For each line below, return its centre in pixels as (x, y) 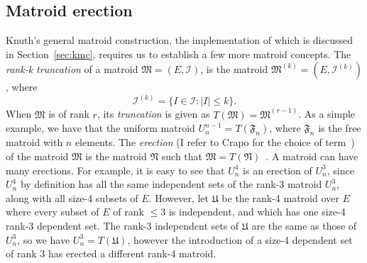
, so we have (44, 239)
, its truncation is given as (153, 114)
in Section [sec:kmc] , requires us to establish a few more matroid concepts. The (179, 54)
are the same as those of (304, 226)
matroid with (34, 142)
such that (182, 156)
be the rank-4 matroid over (280, 197)
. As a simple (327, 114)
